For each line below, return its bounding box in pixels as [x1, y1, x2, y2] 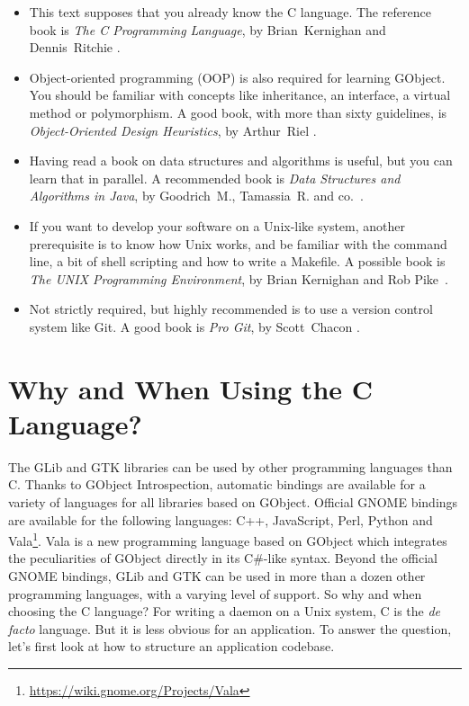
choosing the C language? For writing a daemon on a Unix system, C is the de [8, 602, 441, 621]
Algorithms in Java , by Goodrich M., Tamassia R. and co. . [29, 186, 364, 205]
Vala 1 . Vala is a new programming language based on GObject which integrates [8, 529, 447, 550]
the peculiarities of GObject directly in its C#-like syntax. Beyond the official [8, 549, 437, 567]
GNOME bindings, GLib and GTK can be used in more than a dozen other [8, 567, 426, 585]
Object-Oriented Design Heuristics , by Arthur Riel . [29, 121, 317, 139]
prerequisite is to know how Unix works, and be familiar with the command [29, 234, 447, 253]
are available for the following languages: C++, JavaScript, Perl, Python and [8, 510, 433, 529]
